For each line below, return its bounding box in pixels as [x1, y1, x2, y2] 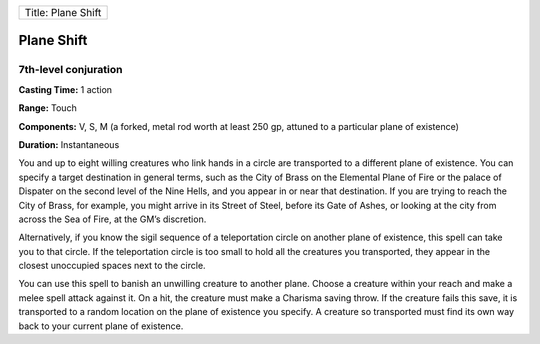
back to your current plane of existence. [18, 320, 184, 332]
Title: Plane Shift [24, 6, 102, 19]
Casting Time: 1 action [18, 83, 113, 95]
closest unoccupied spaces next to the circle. [18, 260, 206, 272]
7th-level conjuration [18, 63, 123, 77]
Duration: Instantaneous [18, 138, 120, 150]
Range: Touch [18, 102, 77, 114]
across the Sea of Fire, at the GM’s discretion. [18, 213, 207, 225]
